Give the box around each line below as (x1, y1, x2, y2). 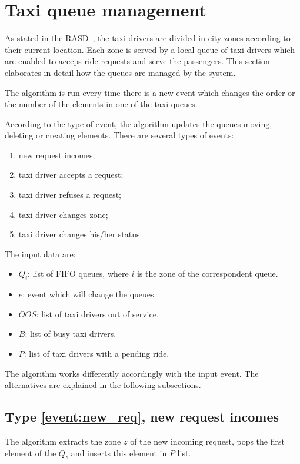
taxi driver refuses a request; (18, 188, 122, 201)
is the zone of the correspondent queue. (136, 267, 278, 280)
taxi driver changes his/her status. (18, 228, 142, 240)
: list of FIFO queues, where (28, 267, 129, 280)
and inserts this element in (71, 446, 167, 459)
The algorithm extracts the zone (5, 435, 121, 447)
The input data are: (5, 247, 76, 260)
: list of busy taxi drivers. (25, 327, 116, 340)
